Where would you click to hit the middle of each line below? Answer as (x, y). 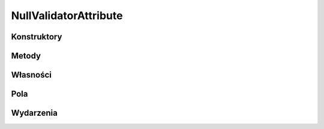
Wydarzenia (34, 113)
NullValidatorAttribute (67, 16)
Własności (31, 75)
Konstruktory (37, 37)
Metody (26, 56)
